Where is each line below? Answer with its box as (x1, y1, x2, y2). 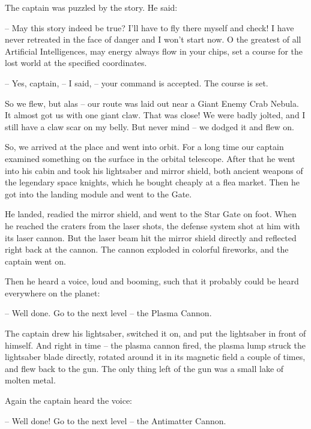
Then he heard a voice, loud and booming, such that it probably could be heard (5, 275, 299, 287)
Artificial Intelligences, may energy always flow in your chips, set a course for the (5, 44, 303, 57)
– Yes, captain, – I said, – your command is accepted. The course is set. (5, 76, 268, 89)
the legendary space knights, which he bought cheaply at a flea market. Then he (5, 176, 300, 188)
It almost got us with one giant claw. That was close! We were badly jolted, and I (5, 109, 306, 121)
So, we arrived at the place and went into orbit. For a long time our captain (5, 140, 284, 153)
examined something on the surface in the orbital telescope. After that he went (5, 152, 295, 164)
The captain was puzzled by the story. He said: (5, 1, 178, 13)
